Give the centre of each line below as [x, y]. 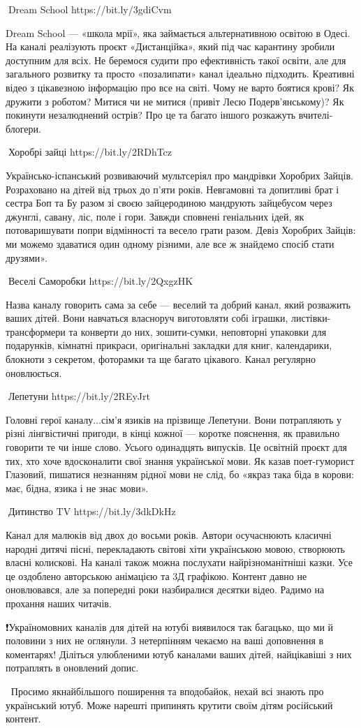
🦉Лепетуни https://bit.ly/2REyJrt [78, 396]
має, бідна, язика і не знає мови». [77, 488]
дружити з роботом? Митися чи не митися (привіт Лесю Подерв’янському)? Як [175, 101]
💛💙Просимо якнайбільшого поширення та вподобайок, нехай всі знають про [165, 691]
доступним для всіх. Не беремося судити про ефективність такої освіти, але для [176, 60]
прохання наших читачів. [59, 603]
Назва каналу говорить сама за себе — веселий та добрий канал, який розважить [178, 304]
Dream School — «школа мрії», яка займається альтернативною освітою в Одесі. [178, 32]
